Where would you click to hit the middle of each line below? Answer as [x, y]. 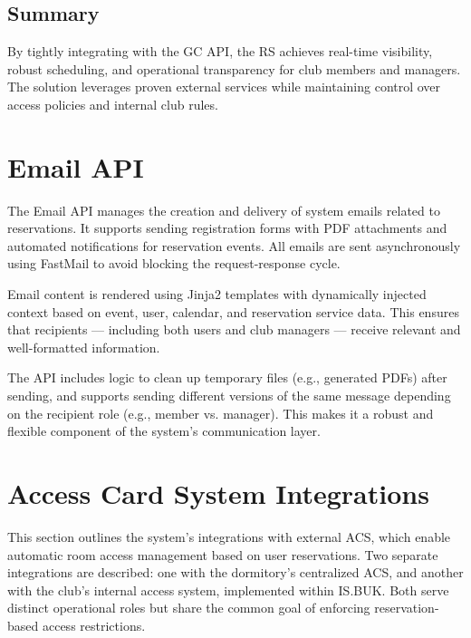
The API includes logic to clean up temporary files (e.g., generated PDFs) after [227, 377]
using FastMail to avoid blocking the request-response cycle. [174, 263]
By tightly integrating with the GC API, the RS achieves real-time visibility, [220, 51]
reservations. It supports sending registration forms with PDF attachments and [227, 228]
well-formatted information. [84, 347]
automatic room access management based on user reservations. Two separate [223, 554]
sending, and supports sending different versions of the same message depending [229, 396]
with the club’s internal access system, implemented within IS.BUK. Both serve [228, 590]
